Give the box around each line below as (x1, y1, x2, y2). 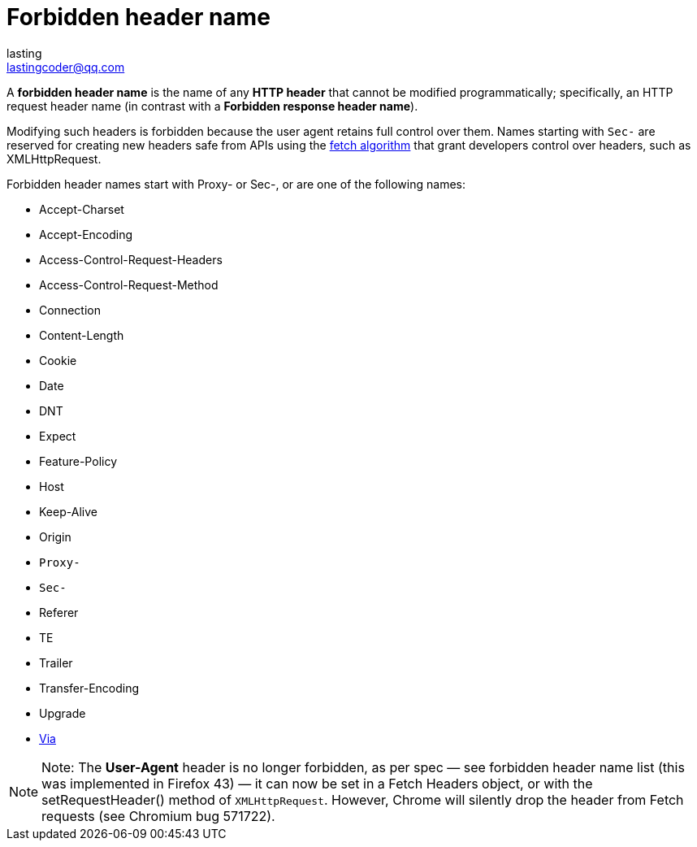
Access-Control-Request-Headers (39, 252, 223, 267)
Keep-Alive (39, 504, 97, 519)
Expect (39, 428, 76, 443)
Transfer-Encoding (39, 680, 140, 695)
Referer (39, 605, 79, 619)
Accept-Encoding (39, 227, 133, 241)
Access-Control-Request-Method (39, 277, 219, 292)
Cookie (39, 353, 77, 367)
